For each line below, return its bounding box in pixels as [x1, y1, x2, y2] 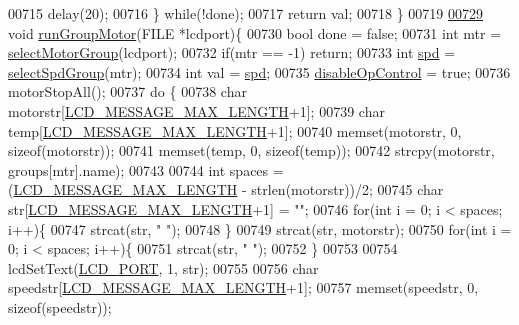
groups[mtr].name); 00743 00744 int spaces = [8, 159, 284, 180]
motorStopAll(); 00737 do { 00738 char [8, 81, 247, 102]
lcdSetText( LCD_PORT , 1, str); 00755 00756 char [8, 257, 319, 278]
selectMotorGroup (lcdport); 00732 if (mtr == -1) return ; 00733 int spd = [8, 42, 456, 63]
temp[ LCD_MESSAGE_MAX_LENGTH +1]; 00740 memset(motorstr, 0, [8, 120, 462, 141]
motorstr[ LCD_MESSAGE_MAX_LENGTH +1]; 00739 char [8, 100, 385, 121]
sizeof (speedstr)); [8, 296, 112, 317]
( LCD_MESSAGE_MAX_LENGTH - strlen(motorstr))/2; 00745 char [8, 179, 444, 200]
